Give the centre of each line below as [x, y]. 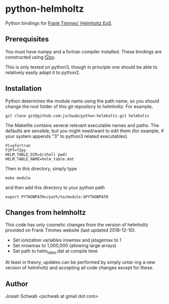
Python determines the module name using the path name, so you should [82, 101]
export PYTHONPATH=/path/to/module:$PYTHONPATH [57, 197]
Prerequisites [27, 39]
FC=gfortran [18, 146]
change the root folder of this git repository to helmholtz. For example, [79, 106]
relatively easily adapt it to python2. [43, 72]
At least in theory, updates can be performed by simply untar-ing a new [80, 262]
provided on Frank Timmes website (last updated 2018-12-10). [71, 230]
